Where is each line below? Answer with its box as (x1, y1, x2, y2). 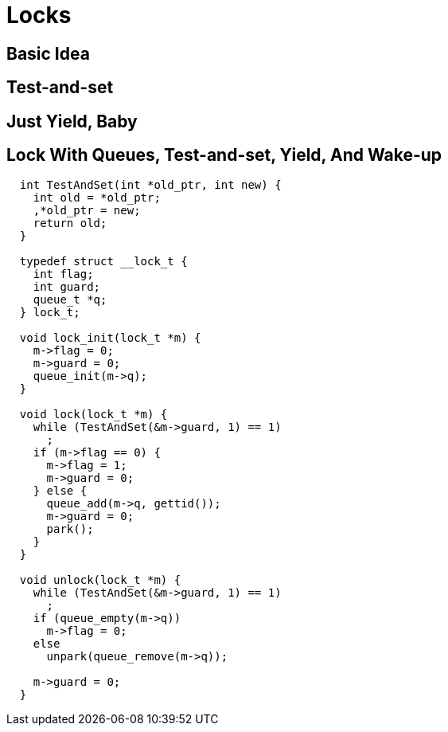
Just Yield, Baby (6, 111, 138, 131)
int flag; (33, 268, 94, 281)
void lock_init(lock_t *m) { (19, 331, 201, 345)
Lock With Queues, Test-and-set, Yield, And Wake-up (6, 145, 442, 166)
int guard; (33, 280, 101, 294)
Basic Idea (6, 43, 90, 64)
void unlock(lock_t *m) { (19, 573, 181, 587)
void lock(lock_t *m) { (19, 408, 168, 421)
